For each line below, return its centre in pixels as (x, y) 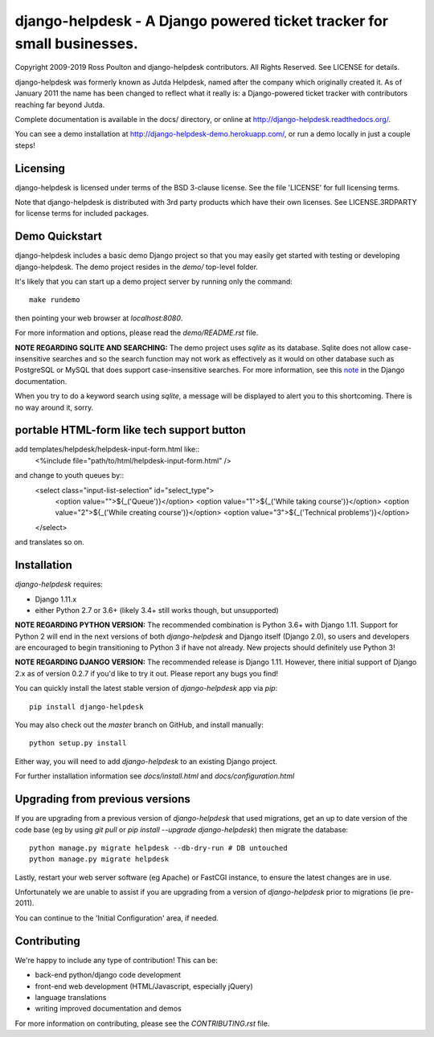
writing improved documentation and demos (108, 1009)
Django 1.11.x (56, 599)
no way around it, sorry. (54, 407)
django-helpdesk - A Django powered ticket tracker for (202, 21)
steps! (25, 145)
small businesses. (76, 43)
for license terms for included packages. (82, 214)
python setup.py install (78, 743)
